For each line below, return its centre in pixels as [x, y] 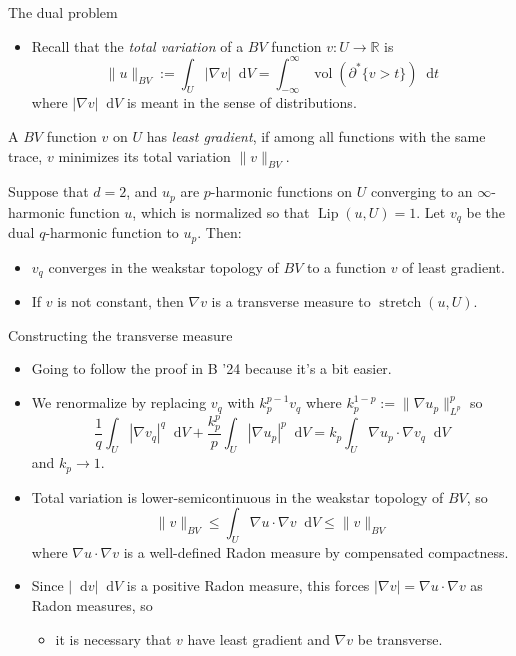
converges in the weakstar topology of [163, 266]
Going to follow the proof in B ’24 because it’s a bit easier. [211, 368]
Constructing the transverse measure [120, 334]
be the [486, 211]
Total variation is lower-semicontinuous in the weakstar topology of [237, 496]
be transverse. [400, 638]
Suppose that [48, 191]
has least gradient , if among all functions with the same [316, 136]
